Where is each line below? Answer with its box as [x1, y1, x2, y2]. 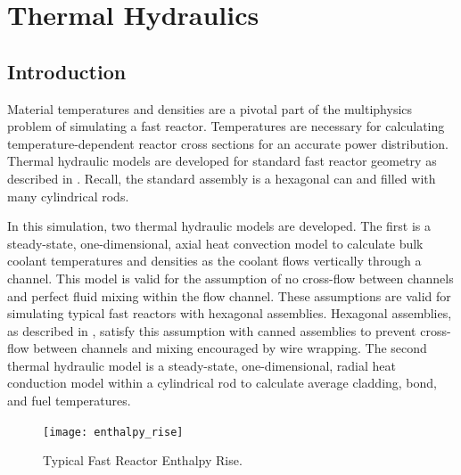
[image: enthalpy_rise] [43, 425, 184, 438]
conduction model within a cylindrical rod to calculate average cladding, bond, [7, 373, 438, 392]
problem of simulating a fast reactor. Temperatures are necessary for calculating [7, 117, 445, 135]
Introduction [7, 57, 127, 85]
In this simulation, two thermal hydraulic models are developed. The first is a [7, 217, 431, 235]
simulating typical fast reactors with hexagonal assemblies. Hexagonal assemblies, [7, 304, 452, 323]
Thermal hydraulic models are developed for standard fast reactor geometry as [7, 152, 437, 170]
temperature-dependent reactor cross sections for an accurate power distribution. [7, 134, 449, 152]
